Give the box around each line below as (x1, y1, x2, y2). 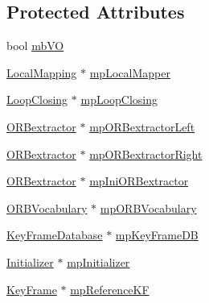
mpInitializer (67, 253, 130, 270)
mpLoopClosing (80, 91, 158, 108)
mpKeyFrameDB (115, 226, 199, 243)
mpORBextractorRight (89, 145, 203, 162)
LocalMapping (6, 64, 77, 81)
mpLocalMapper (89, 64, 170, 81)
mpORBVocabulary (100, 199, 197, 216)
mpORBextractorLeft (89, 118, 195, 135)
